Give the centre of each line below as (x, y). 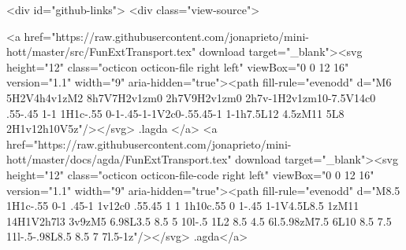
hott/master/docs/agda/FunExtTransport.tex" (119, 159)
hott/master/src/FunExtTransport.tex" (101, 51)
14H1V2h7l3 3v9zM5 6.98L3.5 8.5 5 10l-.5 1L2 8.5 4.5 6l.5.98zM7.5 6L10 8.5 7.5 (199, 221)
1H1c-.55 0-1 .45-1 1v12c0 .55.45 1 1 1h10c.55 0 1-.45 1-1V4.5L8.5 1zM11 (183, 206)
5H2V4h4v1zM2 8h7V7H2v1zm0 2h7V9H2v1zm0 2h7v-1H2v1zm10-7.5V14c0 (191, 97)
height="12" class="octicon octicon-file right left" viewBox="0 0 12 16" (178, 66)
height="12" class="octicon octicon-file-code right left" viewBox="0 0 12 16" (190, 174)
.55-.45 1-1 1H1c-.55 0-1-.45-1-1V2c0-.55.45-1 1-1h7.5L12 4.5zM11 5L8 (175, 113)
